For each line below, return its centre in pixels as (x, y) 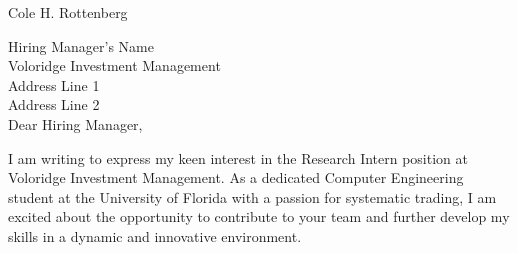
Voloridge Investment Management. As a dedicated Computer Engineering (236, 177)
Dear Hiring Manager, (75, 123)
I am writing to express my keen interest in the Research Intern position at (238, 157)
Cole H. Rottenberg (68, 12)
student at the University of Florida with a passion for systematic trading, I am (252, 196)
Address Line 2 (54, 104)
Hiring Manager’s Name (81, 45)
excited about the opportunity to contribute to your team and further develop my (259, 216)
